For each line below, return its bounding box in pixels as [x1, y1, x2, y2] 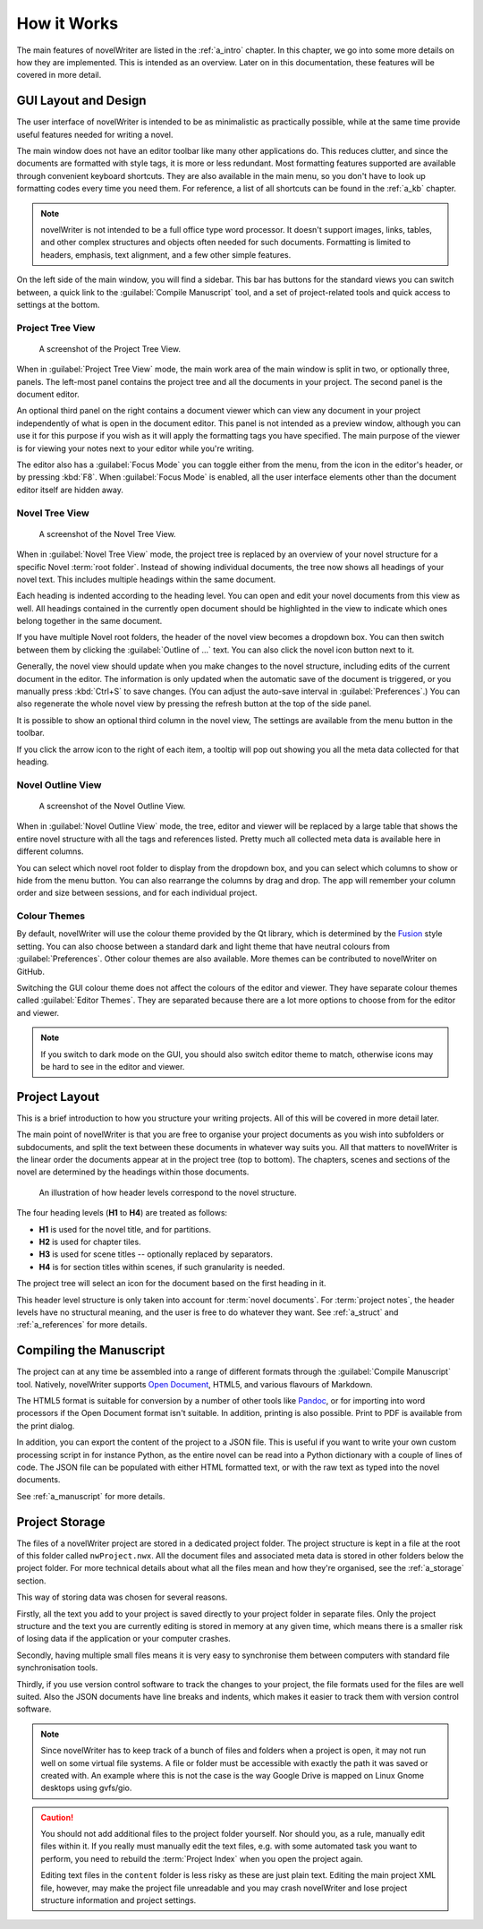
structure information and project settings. [40, 1895, 197, 1906]
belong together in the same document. [16, 616, 163, 627]
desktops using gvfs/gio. [40, 1782, 132, 1794]
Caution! [40, 1812, 74, 1822]
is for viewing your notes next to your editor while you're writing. [16, 443, 255, 454]
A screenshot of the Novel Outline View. [38, 800, 186, 811]
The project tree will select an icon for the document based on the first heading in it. [16, 1278, 326, 1289]
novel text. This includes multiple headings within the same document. [16, 574, 276, 585]
